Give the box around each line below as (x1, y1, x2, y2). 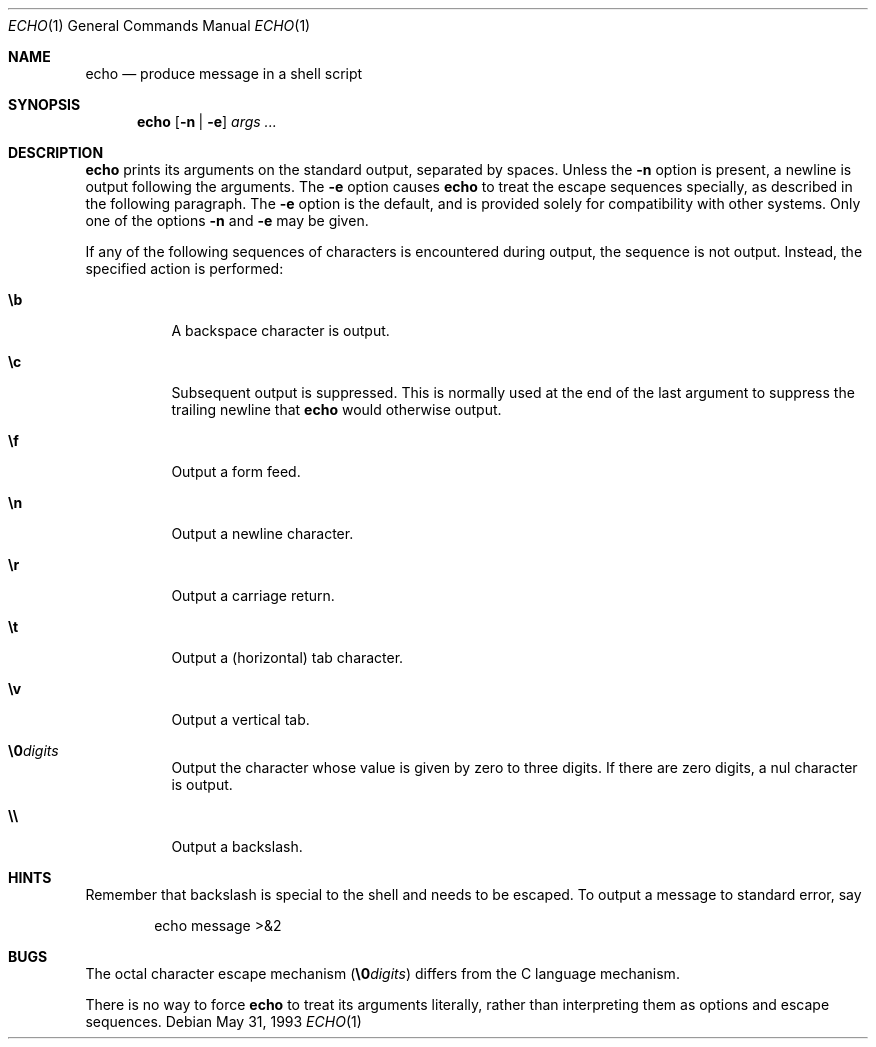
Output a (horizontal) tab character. (171, 649, 404, 666)
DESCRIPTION (8, 144, 104, 161)
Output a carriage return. (171, 587, 335, 604)
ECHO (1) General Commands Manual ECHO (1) (8, 17, 311, 34)
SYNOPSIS (8, 96, 81, 113)
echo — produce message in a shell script (85, 65, 363, 82)
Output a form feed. (171, 463, 301, 480)
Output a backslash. (171, 838, 303, 855)
